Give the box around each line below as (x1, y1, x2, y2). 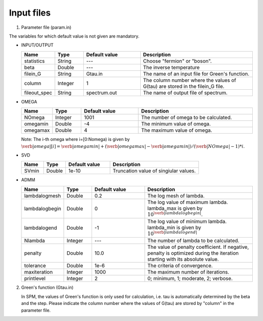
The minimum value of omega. (141, 120, 211, 127)
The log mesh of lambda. (147, 192, 205, 199)
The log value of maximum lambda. (147, 199, 228, 205)
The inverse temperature (143, 64, 200, 71)
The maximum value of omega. (141, 127, 212, 134)
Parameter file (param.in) (21, 24, 72, 30)
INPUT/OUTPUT (21, 42, 54, 48)
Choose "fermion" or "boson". (143, 58, 212, 64)
